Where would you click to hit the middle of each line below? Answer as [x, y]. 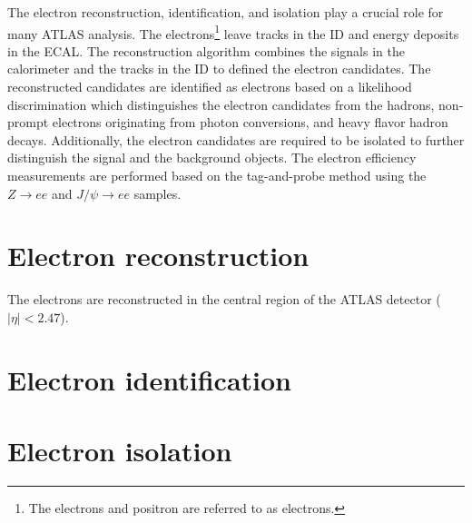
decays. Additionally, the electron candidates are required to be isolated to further [236, 139]
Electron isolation [120, 451]
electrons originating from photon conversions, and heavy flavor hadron [250, 122]
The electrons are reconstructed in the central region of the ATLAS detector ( [224, 299]
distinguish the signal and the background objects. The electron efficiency [212, 158]
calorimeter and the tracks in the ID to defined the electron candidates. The [219, 69]
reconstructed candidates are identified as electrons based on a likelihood [210, 87]
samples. [157, 193]
